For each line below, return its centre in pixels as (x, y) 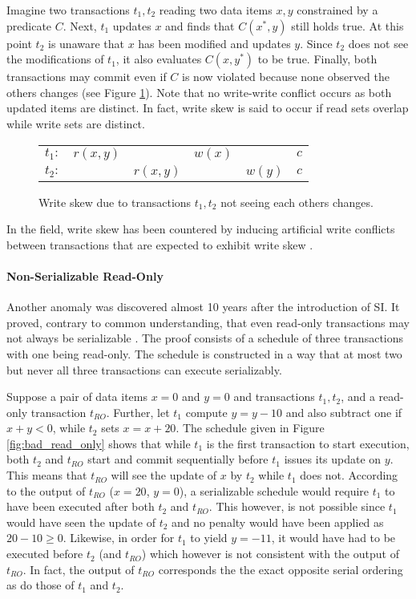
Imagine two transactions (68, 10)
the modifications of (55, 59)
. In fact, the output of (79, 569)
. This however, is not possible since (297, 506)
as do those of (40, 585)
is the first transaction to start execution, (308, 443)
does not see (378, 43)
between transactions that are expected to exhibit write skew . (160, 244)
